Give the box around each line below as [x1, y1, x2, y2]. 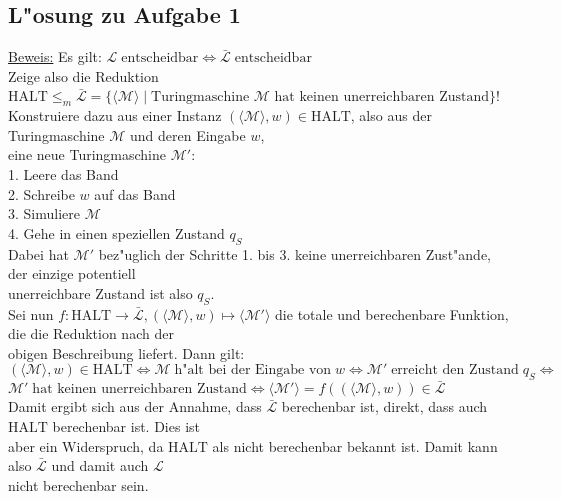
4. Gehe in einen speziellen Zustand [8, 222, 225, 243]
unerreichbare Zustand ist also [8, 282, 193, 303]
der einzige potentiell [8, 263, 136, 284]
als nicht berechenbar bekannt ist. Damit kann [212, 435, 498, 456]
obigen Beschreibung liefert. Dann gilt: [8, 342, 245, 363]
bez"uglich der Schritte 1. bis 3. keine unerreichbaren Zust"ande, [98, 243, 491, 264]
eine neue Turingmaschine [8, 144, 167, 165]
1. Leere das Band [8, 163, 119, 184]
